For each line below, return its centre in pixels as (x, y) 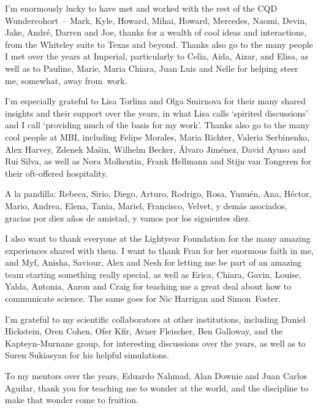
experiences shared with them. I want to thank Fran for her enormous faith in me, (159, 250)
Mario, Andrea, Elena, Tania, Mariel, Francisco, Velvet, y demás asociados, (146, 205)
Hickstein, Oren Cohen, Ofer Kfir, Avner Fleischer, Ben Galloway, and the (144, 331)
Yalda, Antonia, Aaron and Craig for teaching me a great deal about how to (148, 286)
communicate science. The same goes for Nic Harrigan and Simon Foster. (143, 298)
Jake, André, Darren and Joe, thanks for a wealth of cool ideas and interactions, (156, 32)
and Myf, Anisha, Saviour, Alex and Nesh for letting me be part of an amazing (153, 262)
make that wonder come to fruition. (72, 400)
